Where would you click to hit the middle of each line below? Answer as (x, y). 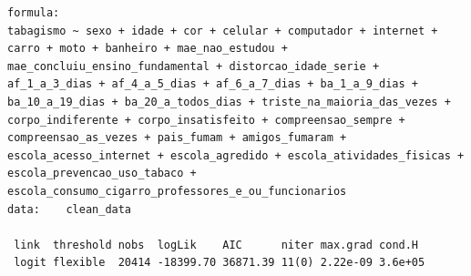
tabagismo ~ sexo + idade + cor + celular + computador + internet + (223, 31)
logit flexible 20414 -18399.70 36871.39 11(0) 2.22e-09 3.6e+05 (220, 263)
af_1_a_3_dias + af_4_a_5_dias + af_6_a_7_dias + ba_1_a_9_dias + (213, 84)
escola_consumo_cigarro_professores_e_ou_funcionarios (177, 191)
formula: (34, 13)
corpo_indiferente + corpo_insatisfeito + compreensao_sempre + (206, 120)
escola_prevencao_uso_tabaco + (102, 174)
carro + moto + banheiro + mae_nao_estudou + (148, 49)
